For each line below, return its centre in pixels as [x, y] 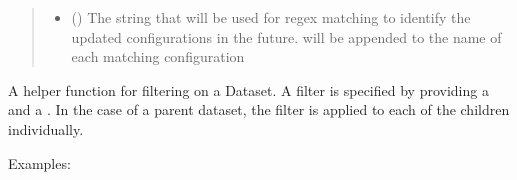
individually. [46, 128]
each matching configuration [158, 56]
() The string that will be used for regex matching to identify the [271, 17]
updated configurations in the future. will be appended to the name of [286, 36]
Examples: [39, 162]
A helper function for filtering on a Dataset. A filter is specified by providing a [248, 89]
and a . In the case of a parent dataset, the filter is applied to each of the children [259, 109]
